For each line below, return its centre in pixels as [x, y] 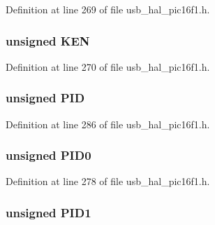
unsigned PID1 [49, 212]
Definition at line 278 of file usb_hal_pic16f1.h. [108, 181]
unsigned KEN [48, 40]
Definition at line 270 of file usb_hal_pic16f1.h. [108, 66]
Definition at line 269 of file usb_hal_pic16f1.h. [108, 9]
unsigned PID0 [49, 155]
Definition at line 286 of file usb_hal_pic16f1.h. [108, 124]
